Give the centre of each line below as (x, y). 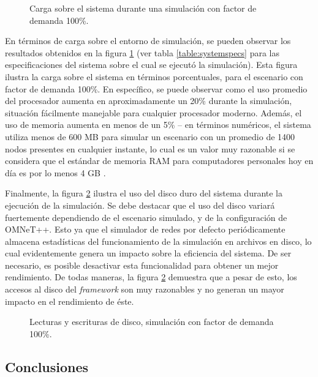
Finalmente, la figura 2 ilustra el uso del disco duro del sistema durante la (144, 193)
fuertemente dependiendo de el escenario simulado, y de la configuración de (146, 217)
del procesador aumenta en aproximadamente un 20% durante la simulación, (149, 101)
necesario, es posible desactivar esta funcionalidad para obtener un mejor (142, 265)
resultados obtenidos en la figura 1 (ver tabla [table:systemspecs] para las (142, 52)
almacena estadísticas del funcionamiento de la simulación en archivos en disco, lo (158, 241)
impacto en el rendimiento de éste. (70, 301)
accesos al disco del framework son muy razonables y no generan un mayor (145, 289)
